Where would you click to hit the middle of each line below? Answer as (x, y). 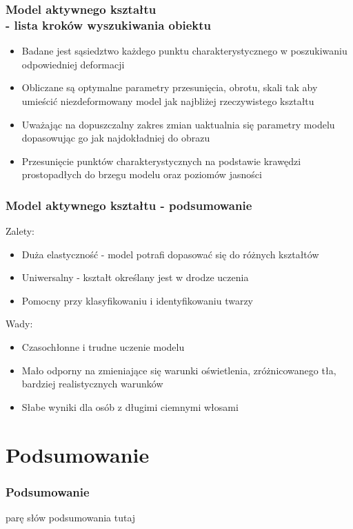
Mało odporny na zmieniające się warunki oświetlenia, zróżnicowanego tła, (179, 370)
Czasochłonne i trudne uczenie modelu (103, 347)
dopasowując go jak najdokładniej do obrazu (116, 138)
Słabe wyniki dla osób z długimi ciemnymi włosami (130, 406)
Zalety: (20, 231)
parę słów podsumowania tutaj (71, 518)
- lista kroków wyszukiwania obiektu (108, 25)
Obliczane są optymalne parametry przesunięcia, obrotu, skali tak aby (170, 87)
